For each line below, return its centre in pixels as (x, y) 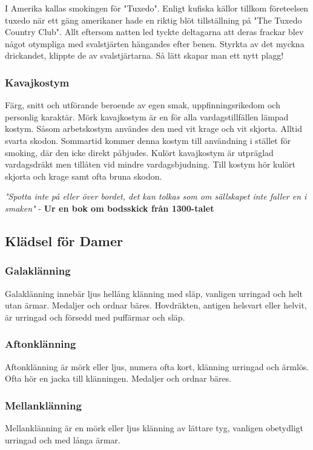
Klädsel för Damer (64, 240)
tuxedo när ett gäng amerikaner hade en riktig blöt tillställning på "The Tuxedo (153, 20)
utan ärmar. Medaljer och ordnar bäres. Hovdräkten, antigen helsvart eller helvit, (156, 305)
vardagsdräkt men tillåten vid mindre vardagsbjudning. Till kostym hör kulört (150, 164)
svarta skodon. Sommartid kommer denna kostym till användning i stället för (148, 140)
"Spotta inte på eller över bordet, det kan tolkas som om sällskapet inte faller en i (156, 196)
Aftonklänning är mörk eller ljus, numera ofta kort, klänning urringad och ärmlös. (157, 366)
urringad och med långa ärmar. (63, 439)
